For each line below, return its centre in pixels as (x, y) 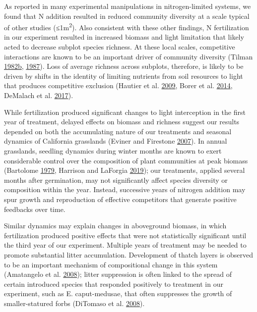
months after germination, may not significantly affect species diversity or (116, 180)
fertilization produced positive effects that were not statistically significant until (125, 235)
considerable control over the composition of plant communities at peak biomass (126, 160)
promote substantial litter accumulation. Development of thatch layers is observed (128, 254)
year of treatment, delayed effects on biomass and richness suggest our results (122, 122)
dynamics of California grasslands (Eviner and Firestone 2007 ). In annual (116, 141)
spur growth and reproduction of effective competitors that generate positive (120, 199)
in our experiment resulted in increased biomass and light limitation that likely (124, 37)
